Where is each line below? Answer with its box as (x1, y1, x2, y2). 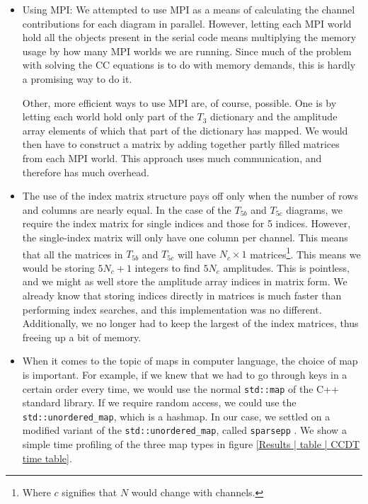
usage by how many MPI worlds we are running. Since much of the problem (22, 43, 352, 58)
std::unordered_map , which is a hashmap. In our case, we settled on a (22, 408, 330, 423)
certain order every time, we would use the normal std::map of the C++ (22, 381, 339, 396)
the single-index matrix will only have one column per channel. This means (22, 229, 348, 244)
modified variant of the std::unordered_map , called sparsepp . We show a (22, 423, 347, 437)
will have (177, 246, 216, 261)
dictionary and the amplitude (209, 109, 338, 124)
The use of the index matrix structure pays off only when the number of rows (22, 188, 358, 203)
